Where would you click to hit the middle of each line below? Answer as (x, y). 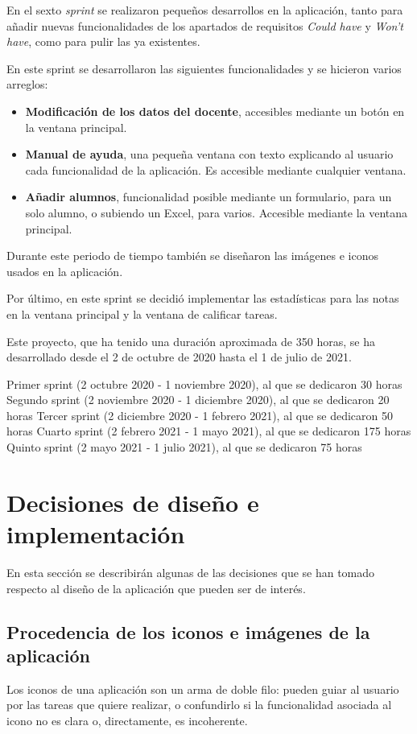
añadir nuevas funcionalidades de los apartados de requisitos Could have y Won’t (205, 25)
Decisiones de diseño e (133, 502)
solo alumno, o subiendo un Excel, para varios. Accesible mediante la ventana (217, 212)
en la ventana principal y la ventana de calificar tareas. (142, 313)
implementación (96, 534)
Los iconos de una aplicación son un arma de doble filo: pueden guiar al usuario (203, 689)
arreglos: (27, 84)
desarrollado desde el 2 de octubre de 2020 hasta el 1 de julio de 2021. (179, 357)
